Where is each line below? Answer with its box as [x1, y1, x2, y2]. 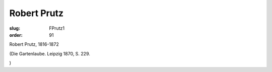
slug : [9, 25, 20, 31]
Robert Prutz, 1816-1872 [9, 41, 59, 47]
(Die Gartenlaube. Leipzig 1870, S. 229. [9, 50, 90, 56]
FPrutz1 [49, 25, 65, 31]
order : [9, 32, 23, 38]
